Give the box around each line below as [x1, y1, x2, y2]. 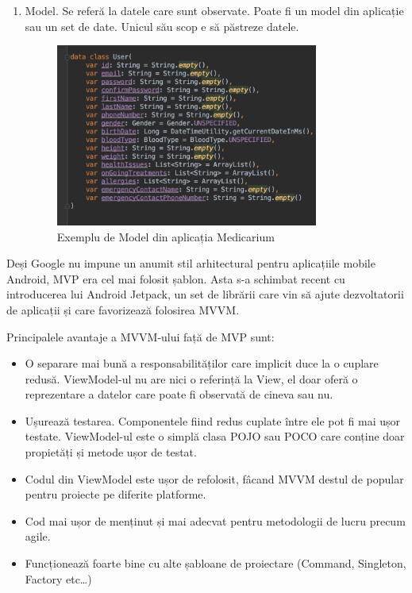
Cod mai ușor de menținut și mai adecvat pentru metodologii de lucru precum [25, 512, 406, 529]
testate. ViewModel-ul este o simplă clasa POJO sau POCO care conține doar [25, 428, 405, 445]
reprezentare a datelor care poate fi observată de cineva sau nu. [25, 386, 333, 402]
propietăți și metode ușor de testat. [25, 444, 197, 460]
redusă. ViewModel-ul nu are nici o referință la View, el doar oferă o [25, 370, 358, 387]
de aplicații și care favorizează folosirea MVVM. [6, 301, 240, 318]
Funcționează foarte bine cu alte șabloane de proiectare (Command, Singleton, [25, 555, 406, 572]
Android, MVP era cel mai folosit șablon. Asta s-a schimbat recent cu [6, 270, 345, 287]
